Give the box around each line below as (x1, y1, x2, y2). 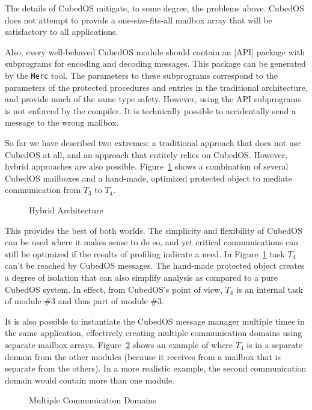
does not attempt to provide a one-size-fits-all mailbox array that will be (5, 13, 272, 26)
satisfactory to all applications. (5, 25, 118, 38)
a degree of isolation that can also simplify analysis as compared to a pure (5, 271, 278, 283)
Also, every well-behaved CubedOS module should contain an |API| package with (5, 45, 305, 58)
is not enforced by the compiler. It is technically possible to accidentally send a (5, 104, 296, 117)
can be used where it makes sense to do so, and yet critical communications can (5, 236, 299, 248)
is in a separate (246, 338, 303, 350)
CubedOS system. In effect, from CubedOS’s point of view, (5, 283, 222, 295)
